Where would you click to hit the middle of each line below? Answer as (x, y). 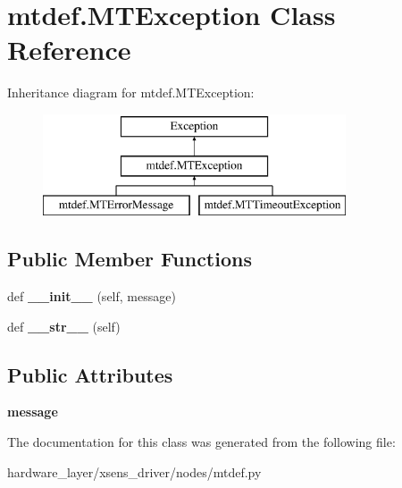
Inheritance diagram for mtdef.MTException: (131, 93)
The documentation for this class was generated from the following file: (201, 442)
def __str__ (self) (64, 326)
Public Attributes (90, 374)
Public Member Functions (130, 259)
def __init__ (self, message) (92, 296)
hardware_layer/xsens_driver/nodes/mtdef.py (134, 471)
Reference (69, 50)
